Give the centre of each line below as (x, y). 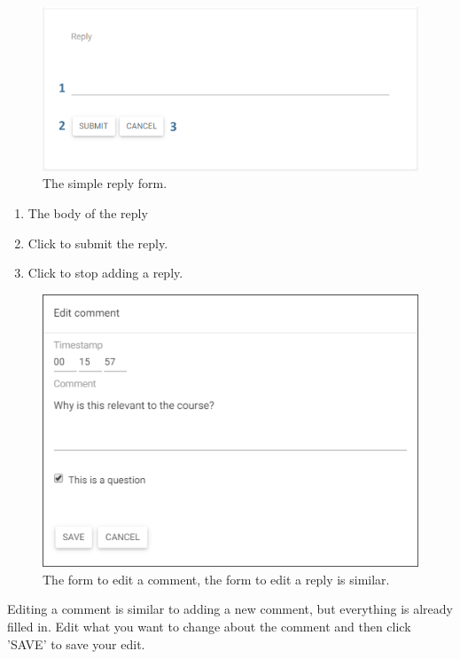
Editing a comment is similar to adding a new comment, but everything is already (230, 609)
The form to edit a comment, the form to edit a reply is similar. (216, 579)
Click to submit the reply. (98, 243)
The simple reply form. (105, 183)
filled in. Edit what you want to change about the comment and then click (209, 626)
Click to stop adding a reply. (105, 273)
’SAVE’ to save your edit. (76, 643)
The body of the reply (88, 212)
